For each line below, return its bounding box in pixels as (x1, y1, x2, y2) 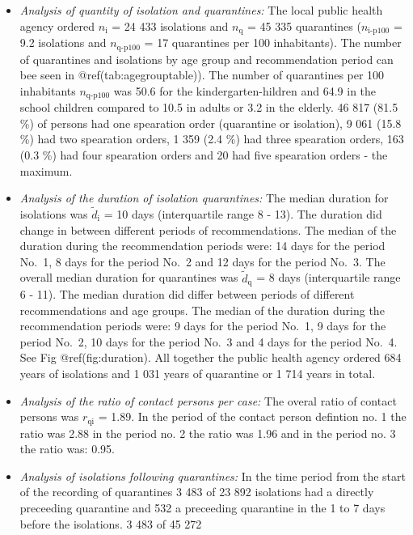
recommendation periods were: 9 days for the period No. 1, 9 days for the (19, 317, 386, 334)
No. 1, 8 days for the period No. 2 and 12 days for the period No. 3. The (19, 253, 386, 270)
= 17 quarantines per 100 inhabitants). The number (144, 34, 402, 51)
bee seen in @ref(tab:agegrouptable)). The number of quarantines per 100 (19, 66, 385, 83)
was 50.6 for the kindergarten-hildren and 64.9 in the (113, 82, 377, 99)
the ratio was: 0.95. (19, 440, 115, 457)
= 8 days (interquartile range (256, 269, 401, 286)
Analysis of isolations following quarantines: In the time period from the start (19, 467, 406, 484)
